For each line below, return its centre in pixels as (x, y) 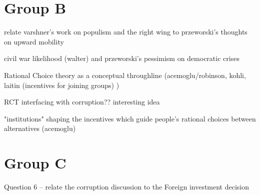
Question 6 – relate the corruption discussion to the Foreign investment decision (127, 186)
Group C (35, 163)
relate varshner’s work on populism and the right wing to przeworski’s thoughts (126, 32)
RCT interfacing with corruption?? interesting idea (82, 102)
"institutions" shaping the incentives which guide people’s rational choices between (130, 118)
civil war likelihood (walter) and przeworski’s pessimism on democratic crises (122, 58)
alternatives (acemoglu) (40, 128)
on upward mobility (34, 41)
